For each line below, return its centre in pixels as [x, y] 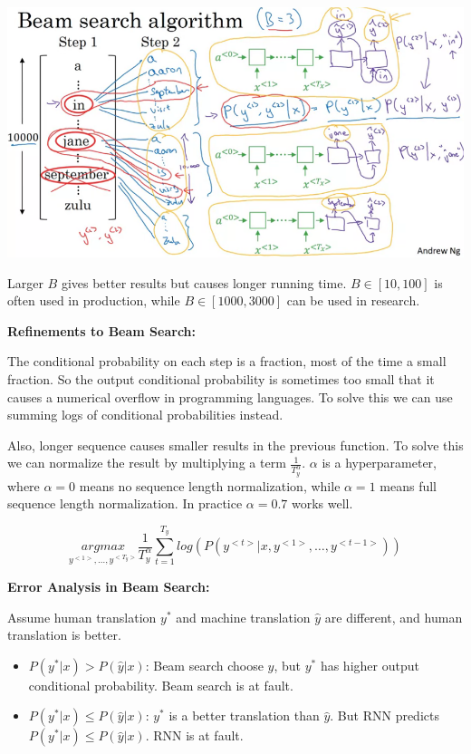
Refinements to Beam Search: [101, 330]
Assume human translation [82, 617]
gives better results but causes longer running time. [204, 282]
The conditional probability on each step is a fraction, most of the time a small [227, 361]
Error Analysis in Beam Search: [109, 586]
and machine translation [243, 617]
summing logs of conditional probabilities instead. [145, 415]
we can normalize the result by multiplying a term [147, 463]
